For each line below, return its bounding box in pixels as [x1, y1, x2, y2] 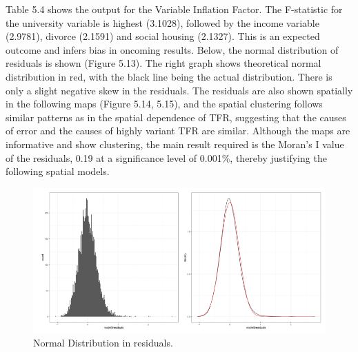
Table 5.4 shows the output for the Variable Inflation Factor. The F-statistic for [6, 2, 343, 16]
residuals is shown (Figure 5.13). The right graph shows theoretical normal [6, 56, 321, 70]
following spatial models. [6, 164, 110, 178]
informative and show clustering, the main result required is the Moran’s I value [6, 136, 344, 151]
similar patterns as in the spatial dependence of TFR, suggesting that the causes [6, 110, 346, 124]
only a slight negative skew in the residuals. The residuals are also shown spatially [6, 83, 353, 97]
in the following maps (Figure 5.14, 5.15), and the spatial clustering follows [6, 96, 323, 111]
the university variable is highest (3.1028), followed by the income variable [6, 15, 319, 30]
